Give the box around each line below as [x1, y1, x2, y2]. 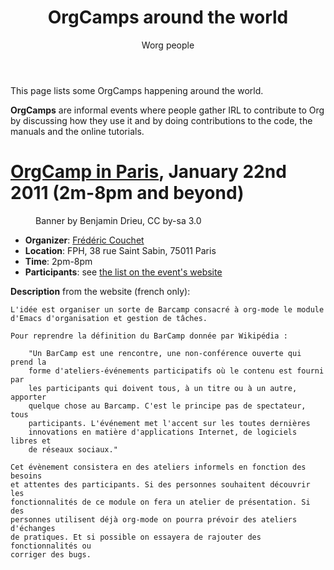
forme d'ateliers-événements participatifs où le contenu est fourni [28, 366, 325, 376]
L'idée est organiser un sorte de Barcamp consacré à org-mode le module [10, 304, 325, 315]
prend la [10, 357, 47, 367]
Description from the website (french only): [10, 285, 191, 297]
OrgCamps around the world [47, 6, 289, 29]
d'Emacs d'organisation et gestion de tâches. [10, 313, 208, 323]
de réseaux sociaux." [28, 444, 118, 455]
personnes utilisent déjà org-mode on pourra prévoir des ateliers [10, 514, 298, 525]
